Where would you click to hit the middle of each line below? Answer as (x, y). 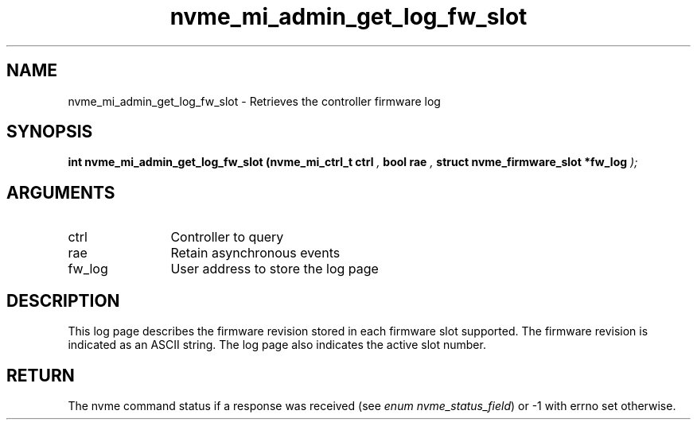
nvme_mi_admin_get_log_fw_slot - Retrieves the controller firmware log (254, 101)
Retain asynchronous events (255, 253)
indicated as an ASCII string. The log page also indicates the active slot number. (277, 345)
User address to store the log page (275, 269)
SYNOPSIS (50, 132)
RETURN (41, 375)
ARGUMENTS (61, 192)
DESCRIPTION (63, 300)
